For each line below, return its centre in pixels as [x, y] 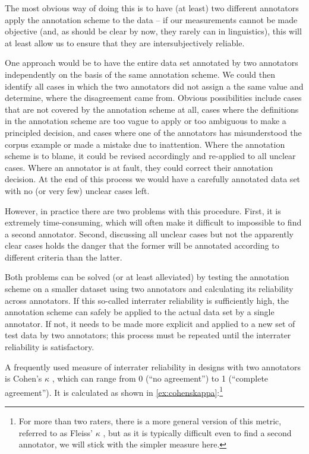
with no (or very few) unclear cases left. [77, 190]
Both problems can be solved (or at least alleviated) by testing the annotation [147, 277]
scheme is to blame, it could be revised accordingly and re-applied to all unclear [150, 156]
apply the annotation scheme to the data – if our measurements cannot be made [151, 19]
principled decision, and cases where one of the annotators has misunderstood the [153, 132]
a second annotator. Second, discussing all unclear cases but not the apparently [149, 234]
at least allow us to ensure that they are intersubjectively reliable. [125, 42]
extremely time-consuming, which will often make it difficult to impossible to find [153, 222]
